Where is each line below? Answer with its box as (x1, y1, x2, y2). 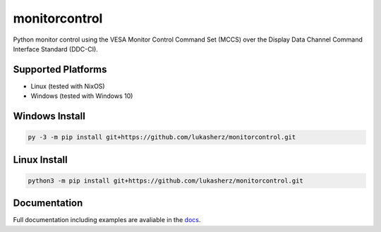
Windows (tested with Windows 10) (30, 92, 133, 100)
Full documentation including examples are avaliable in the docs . (13, 216, 201, 224)
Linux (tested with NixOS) (30, 82, 105, 90)
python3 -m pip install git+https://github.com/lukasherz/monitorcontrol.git (28, 176, 303, 185)
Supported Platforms (13, 63, 107, 75)
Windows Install (13, 110, 86, 123)
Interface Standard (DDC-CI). (13, 44, 98, 53)
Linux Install (13, 154, 68, 166)
